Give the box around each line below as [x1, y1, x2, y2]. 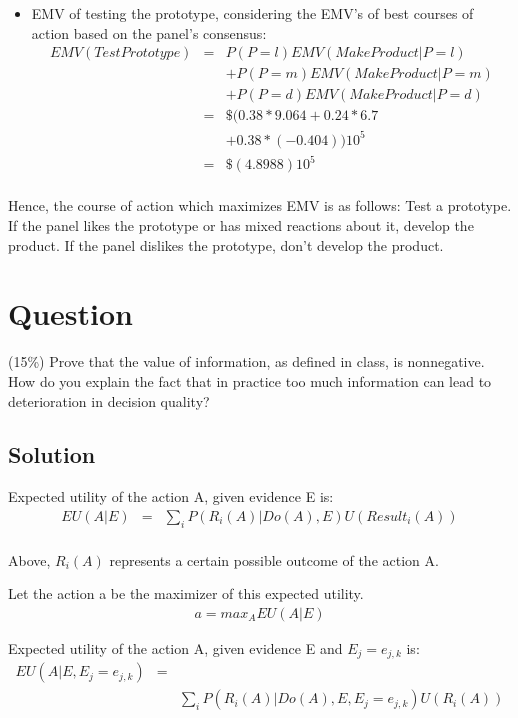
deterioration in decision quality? [8, 390, 210, 411]
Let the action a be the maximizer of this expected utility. [8, 583, 364, 604]
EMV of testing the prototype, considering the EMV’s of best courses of [31, 3, 474, 23]
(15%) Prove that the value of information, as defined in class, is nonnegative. [8, 351, 485, 372]
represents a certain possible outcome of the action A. [109, 549, 439, 570]
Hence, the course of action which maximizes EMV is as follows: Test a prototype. [8, 195, 512, 216]
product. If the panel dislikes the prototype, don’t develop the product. [8, 234, 444, 255]
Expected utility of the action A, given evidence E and [8, 637, 343, 658]
